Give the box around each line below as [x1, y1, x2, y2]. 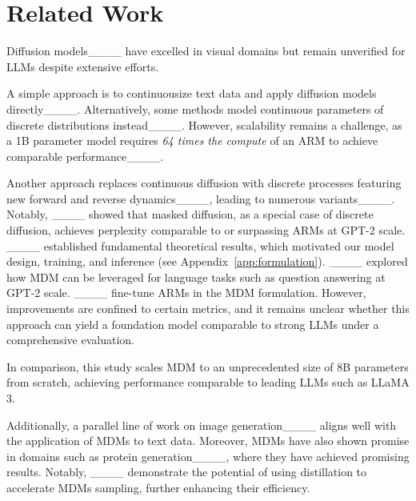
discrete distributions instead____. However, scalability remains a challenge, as [6, 116, 402, 133]
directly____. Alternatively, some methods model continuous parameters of [6, 100, 384, 117]
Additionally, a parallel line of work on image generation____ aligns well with [6, 416, 397, 433]
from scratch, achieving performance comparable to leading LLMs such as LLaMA [6, 374, 410, 391]
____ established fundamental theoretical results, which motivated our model [6, 237, 394, 254]
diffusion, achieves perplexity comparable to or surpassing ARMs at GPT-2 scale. [6, 222, 406, 238]
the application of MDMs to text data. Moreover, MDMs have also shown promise [6, 432, 410, 449]
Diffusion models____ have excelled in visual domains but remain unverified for [6, 42, 406, 59]
